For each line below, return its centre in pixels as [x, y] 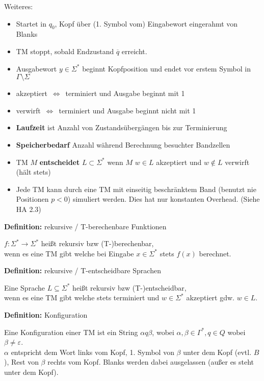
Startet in [31, 23]
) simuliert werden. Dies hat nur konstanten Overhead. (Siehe [164, 199]
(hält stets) [33, 172]
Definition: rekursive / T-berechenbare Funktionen [85, 226]
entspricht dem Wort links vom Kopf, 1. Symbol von [93, 352]
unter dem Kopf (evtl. [217, 352]
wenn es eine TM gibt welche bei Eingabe [69, 253]
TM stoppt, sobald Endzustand [65, 51]
